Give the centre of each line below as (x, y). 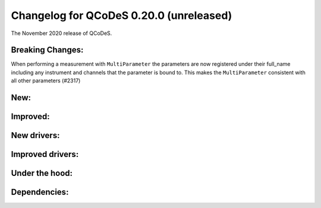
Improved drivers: (45, 154)
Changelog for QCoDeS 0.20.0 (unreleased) (122, 15)
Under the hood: (42, 173)
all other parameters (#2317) (46, 81)
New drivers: (35, 135)
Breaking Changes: (47, 50)
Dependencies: (40, 192)
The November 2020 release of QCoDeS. (62, 33)
